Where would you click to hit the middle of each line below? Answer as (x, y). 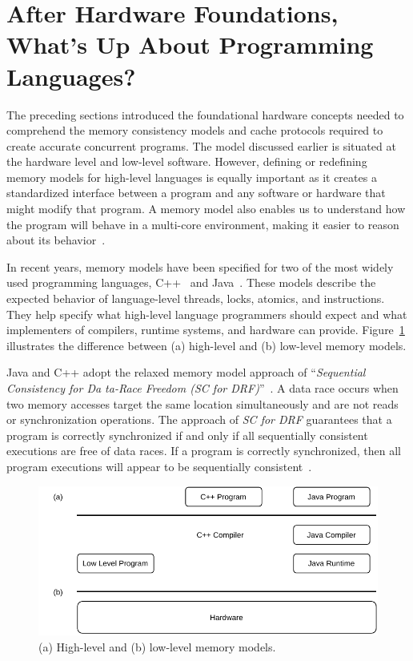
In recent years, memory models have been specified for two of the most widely (200, 266)
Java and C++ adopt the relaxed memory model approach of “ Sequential (186, 372)
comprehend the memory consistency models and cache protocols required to (195, 130)
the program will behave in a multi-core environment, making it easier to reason (203, 224)
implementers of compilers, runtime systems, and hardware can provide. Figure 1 (206, 330)
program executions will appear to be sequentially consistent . (159, 466)
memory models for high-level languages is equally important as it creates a (192, 177)
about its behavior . (56, 240)
